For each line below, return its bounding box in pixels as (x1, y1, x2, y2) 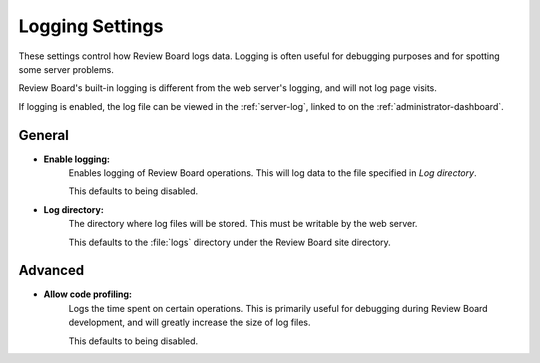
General (18, 126, 70, 144)
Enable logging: (43, 153, 110, 165)
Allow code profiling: (43, 288, 133, 300)
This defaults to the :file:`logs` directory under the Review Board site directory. (68, 236, 392, 248)
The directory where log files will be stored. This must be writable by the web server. (68, 218, 418, 230)
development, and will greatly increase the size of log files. (68, 316, 311, 329)
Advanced (18, 262, 85, 279)
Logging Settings (18, 15, 164, 37)
